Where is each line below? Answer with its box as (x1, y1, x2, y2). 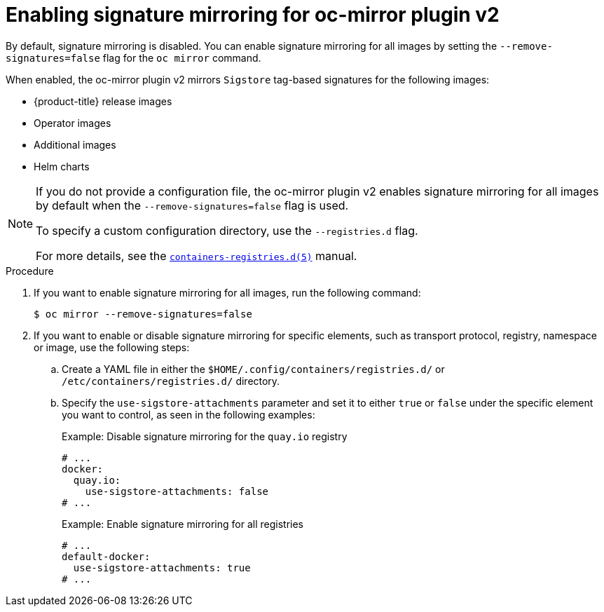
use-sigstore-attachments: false (85, 485, 269, 497)
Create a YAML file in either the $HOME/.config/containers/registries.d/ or (62, 362, 445, 375)
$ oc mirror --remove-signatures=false (34, 308, 252, 320)
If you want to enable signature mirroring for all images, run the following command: (34, 286, 421, 299)
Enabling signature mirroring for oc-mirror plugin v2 (6, 3, 500, 27)
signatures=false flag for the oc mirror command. (6, 51, 261, 64)
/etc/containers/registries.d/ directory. (62, 374, 280, 387)
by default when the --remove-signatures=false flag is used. (36, 198, 349, 212)
